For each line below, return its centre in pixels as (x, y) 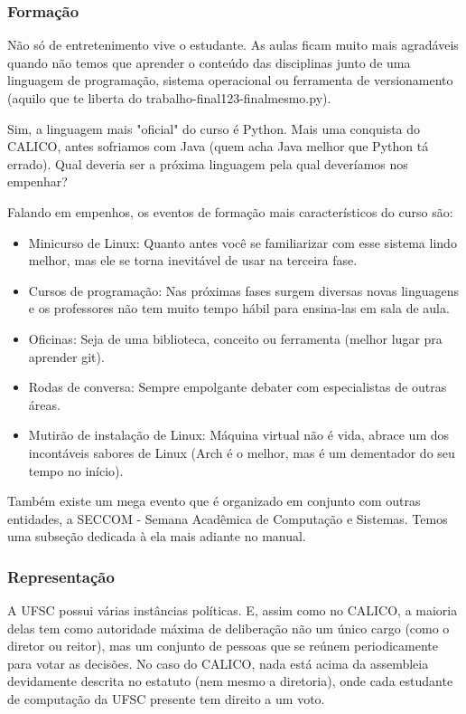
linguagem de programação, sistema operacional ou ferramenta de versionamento (230, 80)
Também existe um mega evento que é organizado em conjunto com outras (214, 501)
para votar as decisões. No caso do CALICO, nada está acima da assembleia (218, 663)
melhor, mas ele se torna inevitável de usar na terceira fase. (193, 260)
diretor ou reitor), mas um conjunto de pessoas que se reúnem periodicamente (223, 646)
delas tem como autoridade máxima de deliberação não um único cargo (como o (228, 628)
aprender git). (66, 356)
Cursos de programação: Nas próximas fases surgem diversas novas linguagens (244, 290)
